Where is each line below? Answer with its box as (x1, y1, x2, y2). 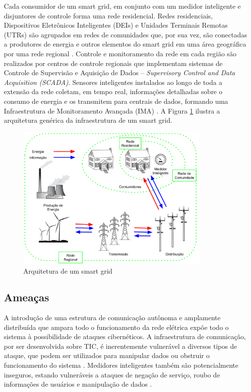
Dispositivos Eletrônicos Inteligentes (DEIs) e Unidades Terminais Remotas (4, 20, 228, 30)
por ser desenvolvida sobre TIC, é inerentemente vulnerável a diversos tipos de (4, 341, 237, 351)
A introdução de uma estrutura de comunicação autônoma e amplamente (4, 312, 221, 323)
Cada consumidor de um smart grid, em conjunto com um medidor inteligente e (4, 1, 241, 11)
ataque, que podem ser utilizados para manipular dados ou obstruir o (4, 350, 210, 360)
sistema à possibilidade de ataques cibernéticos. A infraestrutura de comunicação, (4, 331, 246, 342)
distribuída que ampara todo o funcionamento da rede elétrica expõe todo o (4, 322, 229, 332)
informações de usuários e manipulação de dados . (4, 379, 152, 389)
